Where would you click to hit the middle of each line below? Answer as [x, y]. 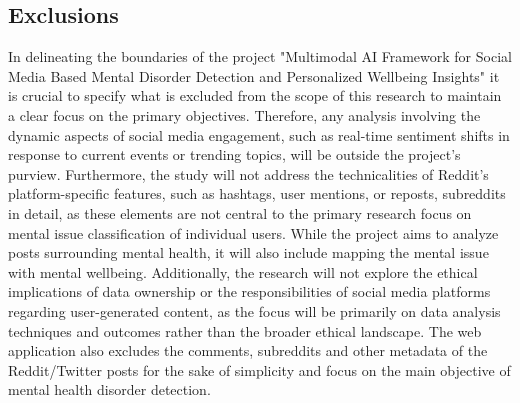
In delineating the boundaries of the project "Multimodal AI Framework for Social [260, 56]
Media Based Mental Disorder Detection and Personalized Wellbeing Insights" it [254, 75]
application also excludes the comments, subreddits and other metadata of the [248, 350]
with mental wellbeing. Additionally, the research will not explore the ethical [243, 271]
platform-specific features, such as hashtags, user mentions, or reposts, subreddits [257, 193]
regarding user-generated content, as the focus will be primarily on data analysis [254, 310]
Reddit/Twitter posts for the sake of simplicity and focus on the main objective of [259, 369]
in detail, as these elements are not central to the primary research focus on [240, 212]
